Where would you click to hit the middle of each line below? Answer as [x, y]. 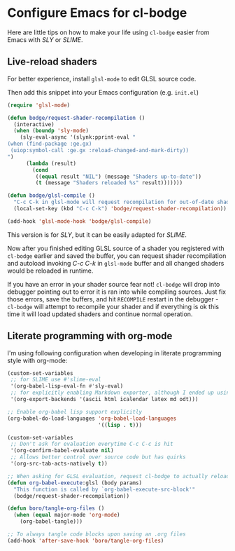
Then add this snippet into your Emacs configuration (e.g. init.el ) [103, 92]
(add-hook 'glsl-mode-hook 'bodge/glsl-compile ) [79, 221]
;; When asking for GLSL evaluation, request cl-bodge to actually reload [119, 476]
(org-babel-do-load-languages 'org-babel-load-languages [92, 419]
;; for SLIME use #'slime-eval [56, 380]
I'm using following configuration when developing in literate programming [114, 353]
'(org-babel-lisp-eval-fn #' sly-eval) [67, 386]
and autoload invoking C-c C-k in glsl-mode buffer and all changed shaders [116, 263]
